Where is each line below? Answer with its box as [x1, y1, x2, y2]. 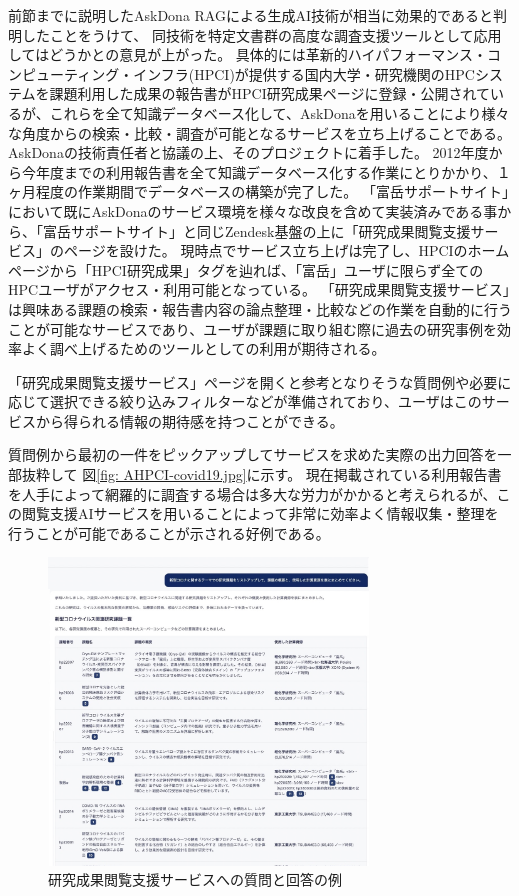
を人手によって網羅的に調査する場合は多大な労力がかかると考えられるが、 [8, 483, 497, 504]
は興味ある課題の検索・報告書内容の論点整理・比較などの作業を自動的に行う [8, 298, 512, 319]
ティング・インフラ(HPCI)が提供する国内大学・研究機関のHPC [63, 63, 475, 84]
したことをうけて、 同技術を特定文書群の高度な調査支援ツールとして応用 [21, 24, 502, 45]
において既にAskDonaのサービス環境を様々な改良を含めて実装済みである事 [8, 200, 498, 221]
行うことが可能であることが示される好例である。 [8, 522, 330, 543]
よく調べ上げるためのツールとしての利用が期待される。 [21, 338, 386, 359]
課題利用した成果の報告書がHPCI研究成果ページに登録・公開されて [49, 83, 491, 104]
